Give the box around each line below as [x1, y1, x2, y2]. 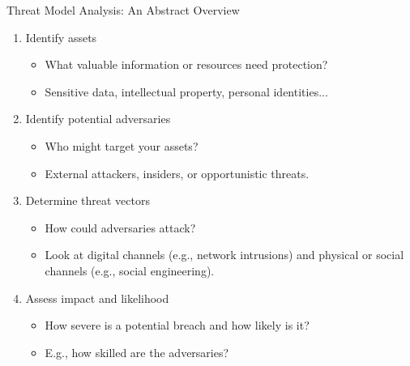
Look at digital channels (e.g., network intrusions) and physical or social [45, 246, 404, 263]
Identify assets [25, 28, 97, 45]
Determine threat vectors [25, 192, 151, 209]
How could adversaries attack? [45, 219, 196, 236]
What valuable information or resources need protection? [45, 56, 328, 73]
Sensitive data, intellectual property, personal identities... [45, 83, 328, 100]
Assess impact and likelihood [25, 289, 169, 306]
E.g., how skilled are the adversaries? [45, 343, 229, 360]
